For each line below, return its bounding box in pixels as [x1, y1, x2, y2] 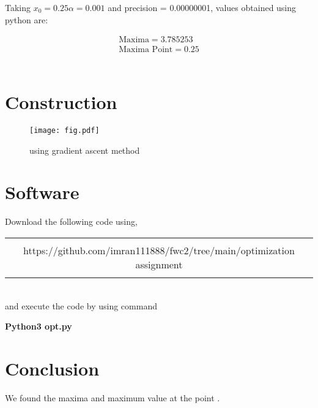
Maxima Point [119, 45, 173, 55]
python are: [5, 13, 48, 26]
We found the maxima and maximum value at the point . [5, 391, 220, 404]
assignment [135, 257, 183, 271]
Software [5, 179, 79, 205]
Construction [5, 89, 117, 115]
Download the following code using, [5, 215, 138, 228]
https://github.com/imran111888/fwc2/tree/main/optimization [23, 243, 295, 257]
